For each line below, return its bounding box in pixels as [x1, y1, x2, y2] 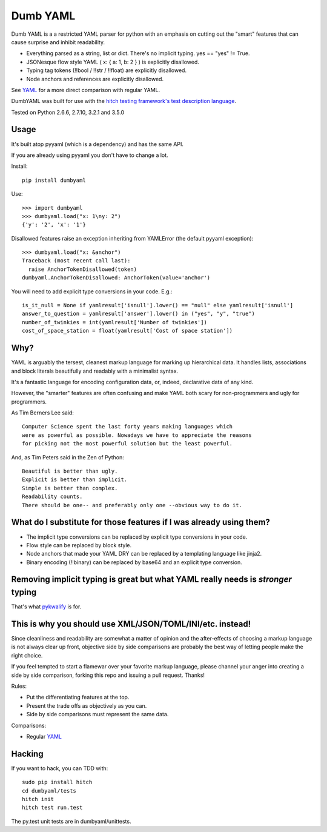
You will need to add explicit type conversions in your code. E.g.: [11, 288, 173, 295]
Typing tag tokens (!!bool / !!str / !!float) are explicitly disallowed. [26, 67, 187, 74]
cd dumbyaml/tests [22, 787, 77, 794]
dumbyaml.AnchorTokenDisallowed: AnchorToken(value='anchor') [22, 275, 211, 281]
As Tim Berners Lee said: [11, 409, 74, 416]
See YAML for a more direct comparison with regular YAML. [11, 86, 160, 93]
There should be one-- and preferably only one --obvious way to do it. [22, 502, 242, 508]
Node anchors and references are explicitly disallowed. [26, 75, 163, 82]
